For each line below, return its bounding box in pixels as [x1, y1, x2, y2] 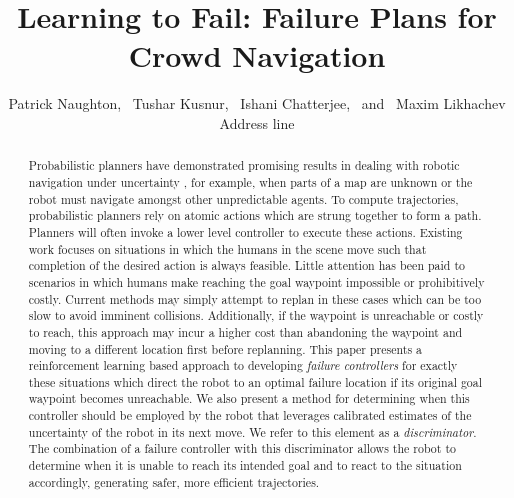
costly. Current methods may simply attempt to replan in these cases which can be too [28, 290, 482, 307]
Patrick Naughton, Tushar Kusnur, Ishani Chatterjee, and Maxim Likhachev [8, 93, 506, 114]
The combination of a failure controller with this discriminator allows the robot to [28, 440, 456, 457]
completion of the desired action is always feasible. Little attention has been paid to [28, 257, 465, 274]
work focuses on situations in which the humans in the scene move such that [28, 240, 427, 257]
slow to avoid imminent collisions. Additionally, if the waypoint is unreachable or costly [28, 307, 484, 324]
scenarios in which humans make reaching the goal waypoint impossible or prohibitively [28, 273, 485, 290]
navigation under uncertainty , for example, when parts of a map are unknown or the [28, 173, 473, 190]
